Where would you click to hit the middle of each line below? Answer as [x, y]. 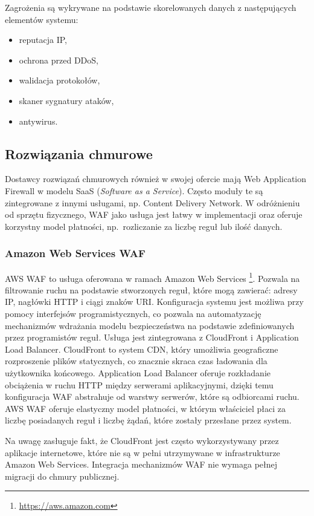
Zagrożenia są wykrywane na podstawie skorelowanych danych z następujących [151, 7]
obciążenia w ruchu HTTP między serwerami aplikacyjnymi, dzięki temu [139, 384]
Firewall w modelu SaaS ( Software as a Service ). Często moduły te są [134, 190]
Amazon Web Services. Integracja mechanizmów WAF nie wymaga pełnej [141, 464]
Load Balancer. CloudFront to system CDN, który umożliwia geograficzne [142, 349]
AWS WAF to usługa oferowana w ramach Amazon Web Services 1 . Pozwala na [152, 277]
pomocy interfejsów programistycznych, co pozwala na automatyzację [133, 313]
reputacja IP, [43, 40]
